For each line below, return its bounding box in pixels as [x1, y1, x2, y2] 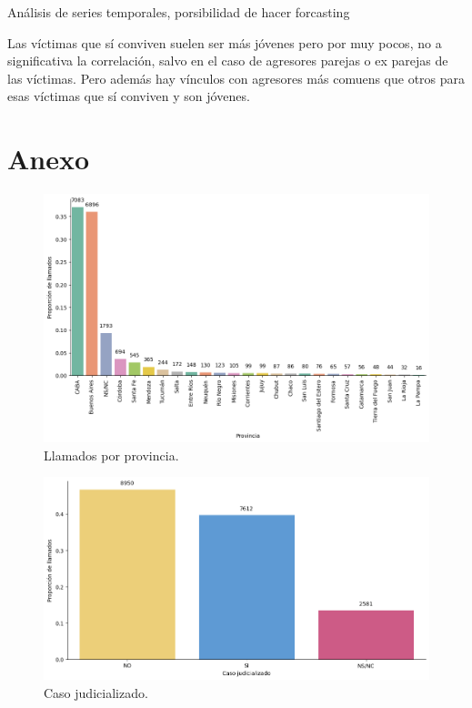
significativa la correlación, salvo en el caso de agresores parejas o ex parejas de [7, 51, 448, 70]
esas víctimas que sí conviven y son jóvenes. [7, 86, 250, 106]
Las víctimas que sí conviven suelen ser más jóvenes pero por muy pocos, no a [7, 33, 442, 52]
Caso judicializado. [44, 683, 148, 702]
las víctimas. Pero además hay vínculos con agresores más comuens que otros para [7, 68, 466, 87]
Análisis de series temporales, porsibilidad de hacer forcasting [7, 3, 350, 21]
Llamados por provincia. [44, 445, 179, 464]
